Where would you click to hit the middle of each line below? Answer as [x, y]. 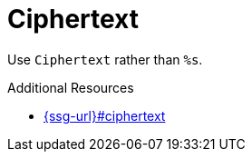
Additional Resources [71, 87]
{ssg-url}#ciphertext [105, 115]
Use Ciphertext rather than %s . [105, 59]
